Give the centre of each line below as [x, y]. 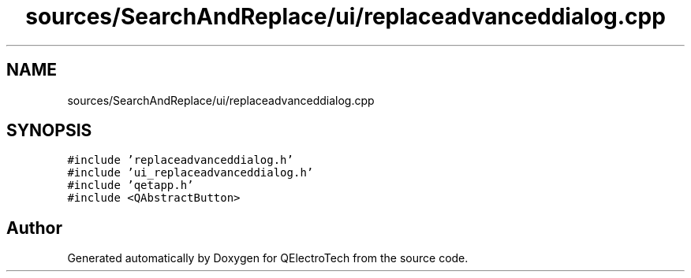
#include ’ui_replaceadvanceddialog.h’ [190, 173]
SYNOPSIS [49, 131]
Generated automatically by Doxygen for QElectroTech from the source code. [268, 258]
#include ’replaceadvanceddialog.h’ [180, 160]
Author [34, 228]
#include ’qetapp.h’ [131, 185]
